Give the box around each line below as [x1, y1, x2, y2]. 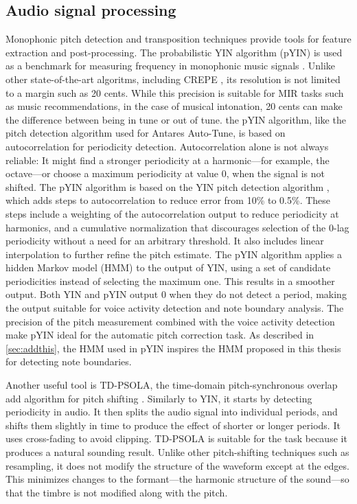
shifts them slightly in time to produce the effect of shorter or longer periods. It [5, 417, 341, 432]
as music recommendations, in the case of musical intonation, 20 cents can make [5, 99, 343, 113]
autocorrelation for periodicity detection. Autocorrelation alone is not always [5, 139, 329, 153]
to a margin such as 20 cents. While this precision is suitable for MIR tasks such [5, 85, 344, 100]
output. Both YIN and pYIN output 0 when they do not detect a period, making [5, 287, 347, 301]
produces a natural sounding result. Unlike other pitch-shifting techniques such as [5, 445, 349, 459]
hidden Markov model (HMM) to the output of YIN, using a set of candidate [5, 260, 331, 275]
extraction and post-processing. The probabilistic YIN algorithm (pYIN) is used [5, 45, 343, 59]
